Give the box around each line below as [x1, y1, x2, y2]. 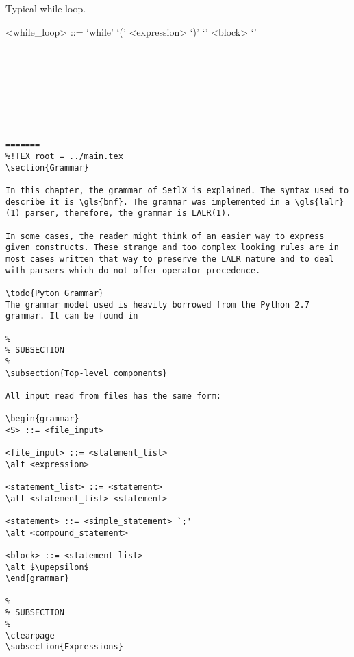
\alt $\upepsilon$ [5, 562, 89, 572]
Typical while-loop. [5, 1, 86, 15]
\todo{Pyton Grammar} [5, 288, 104, 298]
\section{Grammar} [5, 162, 89, 173]
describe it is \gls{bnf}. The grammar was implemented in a [5, 197, 290, 207]
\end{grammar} [5, 573, 70, 584]
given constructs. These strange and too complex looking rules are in [5, 243, 339, 253]
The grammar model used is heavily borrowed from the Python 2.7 [5, 299, 309, 310]
